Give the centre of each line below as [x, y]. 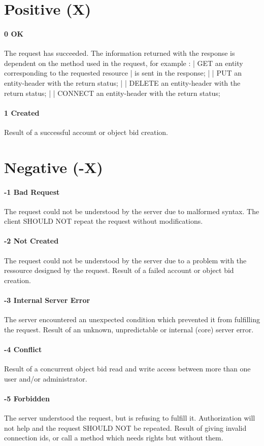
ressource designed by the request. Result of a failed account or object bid [119, 270]
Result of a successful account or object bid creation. [86, 132]
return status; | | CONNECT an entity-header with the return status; [112, 93]
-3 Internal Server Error [47, 300]
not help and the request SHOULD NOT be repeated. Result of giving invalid [125, 427]
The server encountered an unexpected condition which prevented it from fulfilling [132, 319]
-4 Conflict [23, 349]
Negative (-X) [54, 167]
